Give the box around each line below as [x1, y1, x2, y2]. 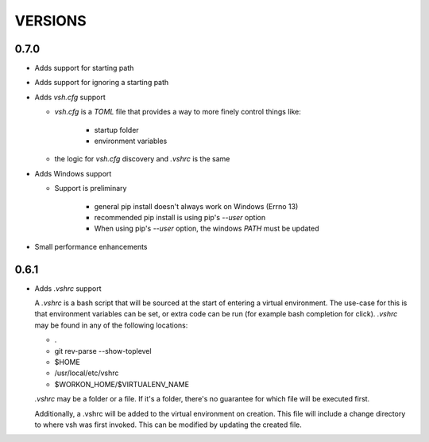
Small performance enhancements [34, 242, 148, 251]
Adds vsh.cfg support [34, 92, 106, 102]
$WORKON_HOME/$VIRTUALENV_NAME [54, 379, 190, 389]
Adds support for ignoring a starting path [34, 78, 169, 87]
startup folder [94, 125, 139, 134]
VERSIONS [14, 12, 87, 29]
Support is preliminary [54, 184, 127, 193]
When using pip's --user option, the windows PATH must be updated [94, 223, 319, 234]
